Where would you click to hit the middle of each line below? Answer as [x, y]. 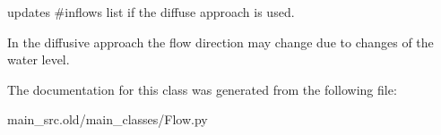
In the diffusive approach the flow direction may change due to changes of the [220, 42]
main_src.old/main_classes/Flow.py [108, 119]
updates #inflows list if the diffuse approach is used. [151, 12]
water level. [39, 59]
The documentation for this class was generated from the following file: [202, 89]
